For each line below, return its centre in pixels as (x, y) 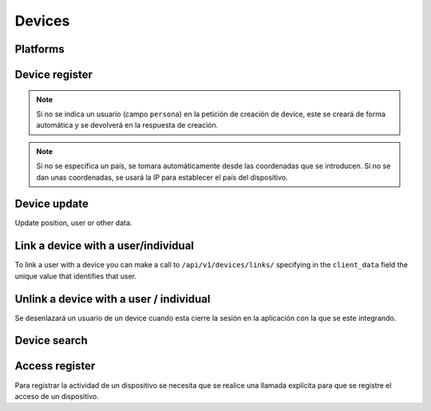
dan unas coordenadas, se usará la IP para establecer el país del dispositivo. (162, 177)
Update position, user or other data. (73, 223)
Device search (51, 340)
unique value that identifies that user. (76, 276)
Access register (55, 366)
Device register (54, 75)
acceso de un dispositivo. (57, 396)
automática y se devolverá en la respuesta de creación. (127, 125)
